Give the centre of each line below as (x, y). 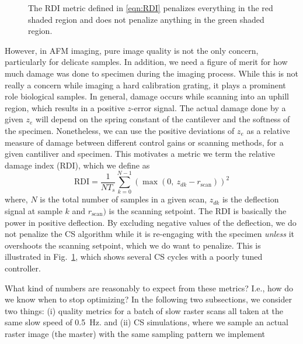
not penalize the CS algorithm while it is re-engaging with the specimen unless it (149, 234)
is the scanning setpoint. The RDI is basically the (198, 211)
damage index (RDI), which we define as (77, 165)
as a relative (268, 130)
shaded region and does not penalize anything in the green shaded (146, 19)
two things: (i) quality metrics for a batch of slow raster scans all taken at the (144, 310)
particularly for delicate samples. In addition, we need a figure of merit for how (146, 62)
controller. (23, 268)
